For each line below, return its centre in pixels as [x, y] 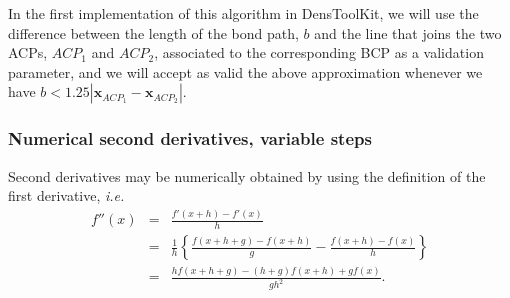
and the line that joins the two [408, 32]
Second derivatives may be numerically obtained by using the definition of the [247, 175]
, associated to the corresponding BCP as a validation [319, 52]
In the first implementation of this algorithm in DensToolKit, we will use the [243, 13]
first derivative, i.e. [66, 195]
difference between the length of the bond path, [153, 32]
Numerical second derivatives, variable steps [190, 138]
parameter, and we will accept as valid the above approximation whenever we [245, 71]
